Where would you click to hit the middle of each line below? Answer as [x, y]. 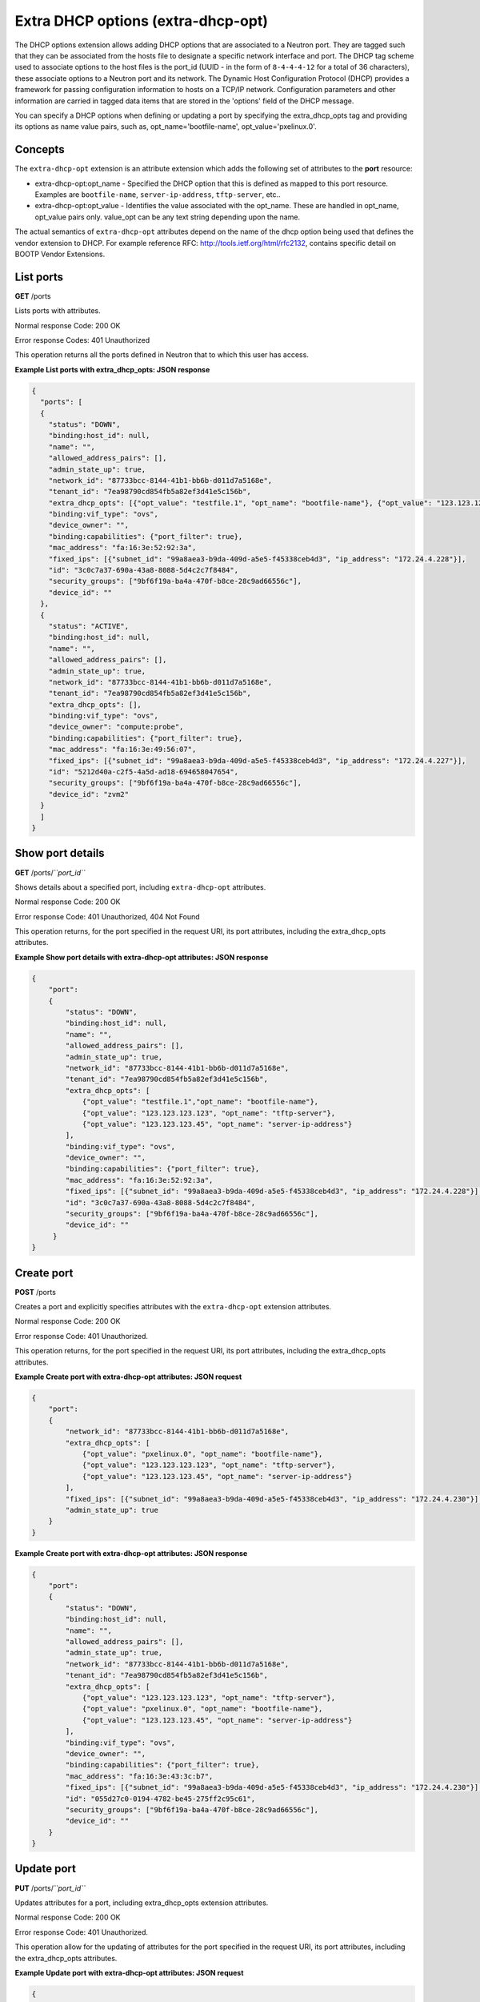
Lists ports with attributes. [58, 311]
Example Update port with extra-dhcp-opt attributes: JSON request [129, 1972]
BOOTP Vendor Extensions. [60, 254]
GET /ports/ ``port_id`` [50, 872]
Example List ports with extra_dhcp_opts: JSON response [112, 369]
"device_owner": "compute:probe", [116, 727]
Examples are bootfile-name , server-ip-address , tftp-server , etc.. [158, 194]
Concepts [40, 149]
